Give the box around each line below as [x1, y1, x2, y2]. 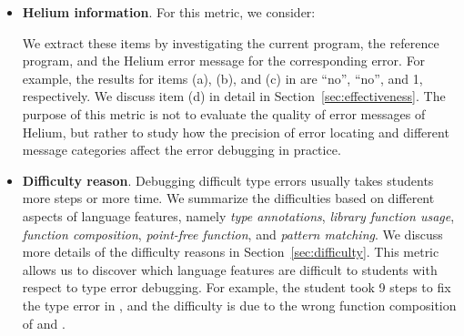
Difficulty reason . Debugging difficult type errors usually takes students [22, 170, 434, 189]
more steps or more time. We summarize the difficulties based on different [22, 188, 435, 208]
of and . [22, 313, 66, 332]
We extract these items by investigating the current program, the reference [22, 33, 439, 52]
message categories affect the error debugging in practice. [22, 140, 341, 159]
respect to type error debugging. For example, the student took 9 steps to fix [22, 278, 451, 297]
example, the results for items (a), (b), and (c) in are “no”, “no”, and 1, [22, 68, 423, 87]
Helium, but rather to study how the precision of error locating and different [22, 122, 449, 141]
